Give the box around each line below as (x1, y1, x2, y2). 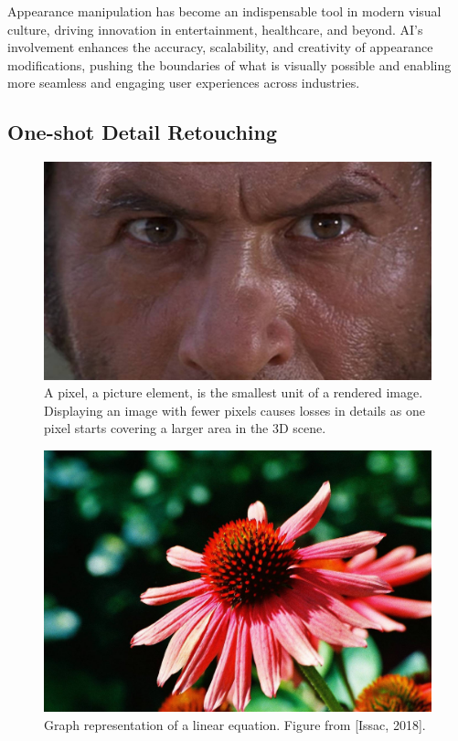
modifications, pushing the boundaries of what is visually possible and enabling (7, 55, 452, 74)
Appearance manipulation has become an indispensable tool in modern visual (7, 2, 442, 20)
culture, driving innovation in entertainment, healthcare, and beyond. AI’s (7, 19, 423, 38)
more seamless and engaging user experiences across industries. (7, 73, 360, 92)
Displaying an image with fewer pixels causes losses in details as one (44, 400, 425, 419)
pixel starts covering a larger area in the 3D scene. (44, 418, 326, 438)
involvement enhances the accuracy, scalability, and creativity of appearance (7, 37, 433, 57)
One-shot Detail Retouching (7, 118, 278, 146)
